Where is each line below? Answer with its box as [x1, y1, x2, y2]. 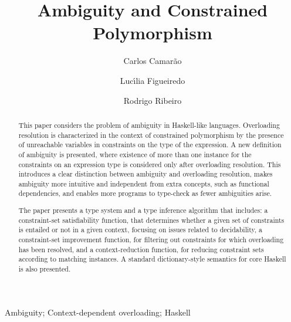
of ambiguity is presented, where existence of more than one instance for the [18, 149, 252, 159]
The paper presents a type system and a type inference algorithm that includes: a [18, 205, 268, 215]
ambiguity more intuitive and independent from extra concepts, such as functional [18, 178, 269, 188]
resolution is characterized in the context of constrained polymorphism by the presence [18, 130, 284, 140]
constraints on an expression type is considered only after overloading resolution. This [18, 159, 281, 169]
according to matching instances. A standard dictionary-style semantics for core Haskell [18, 254, 286, 264]
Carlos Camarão [123, 55, 182, 67]
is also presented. [18, 263, 71, 273]
